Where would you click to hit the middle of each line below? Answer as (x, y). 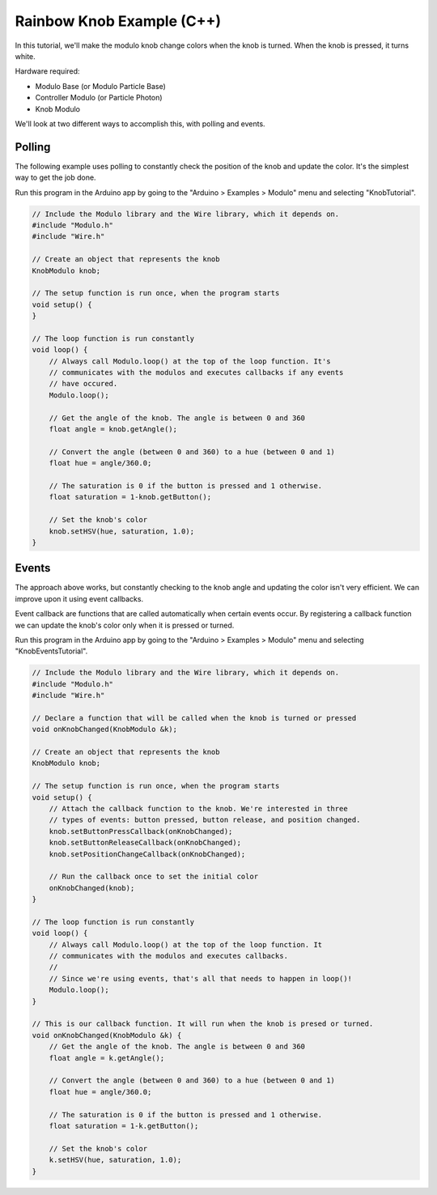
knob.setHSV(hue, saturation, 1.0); (121, 531)
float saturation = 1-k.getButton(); (124, 1126)
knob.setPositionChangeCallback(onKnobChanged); (147, 854)
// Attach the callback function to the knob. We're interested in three (198, 809)
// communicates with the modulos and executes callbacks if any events (196, 373)
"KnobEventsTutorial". (51, 651)
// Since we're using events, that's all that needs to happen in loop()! (200, 978)
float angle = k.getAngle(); (107, 1058)
